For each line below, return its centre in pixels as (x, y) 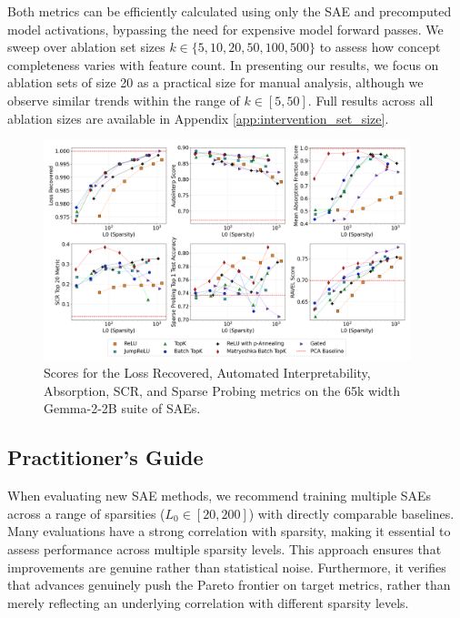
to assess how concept (380, 47)
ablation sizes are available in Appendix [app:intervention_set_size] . (198, 118)
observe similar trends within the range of (124, 100)
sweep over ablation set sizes (86, 47)
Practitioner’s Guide (105, 457)
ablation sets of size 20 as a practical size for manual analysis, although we (215, 82)
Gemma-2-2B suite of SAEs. (122, 408)
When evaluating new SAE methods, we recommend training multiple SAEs (220, 496)
